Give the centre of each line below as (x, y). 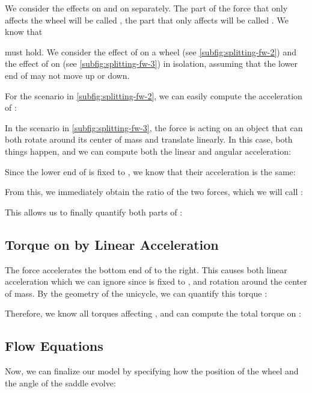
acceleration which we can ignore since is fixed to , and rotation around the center (156, 281)
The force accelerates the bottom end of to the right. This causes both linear (146, 269)
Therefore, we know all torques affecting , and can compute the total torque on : (153, 313)
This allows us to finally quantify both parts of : (94, 212)
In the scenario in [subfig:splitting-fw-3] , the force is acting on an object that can (154, 127)
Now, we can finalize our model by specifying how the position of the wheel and (152, 371)
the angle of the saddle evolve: (60, 382)
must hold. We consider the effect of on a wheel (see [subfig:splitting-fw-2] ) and (151, 51)
